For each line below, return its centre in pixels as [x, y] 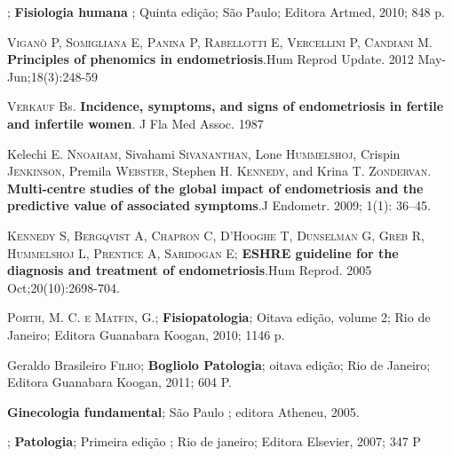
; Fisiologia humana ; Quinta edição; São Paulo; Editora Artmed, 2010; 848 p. [226, 12]
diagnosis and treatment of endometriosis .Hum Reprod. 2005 [190, 270]
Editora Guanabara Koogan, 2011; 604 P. [120, 382]
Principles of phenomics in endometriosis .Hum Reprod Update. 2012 [211, 59]
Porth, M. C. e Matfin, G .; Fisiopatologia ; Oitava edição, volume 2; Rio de [219, 317]
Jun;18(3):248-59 [53, 76]
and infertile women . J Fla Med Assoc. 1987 [135, 123]
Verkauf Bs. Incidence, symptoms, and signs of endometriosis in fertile [226, 106]
